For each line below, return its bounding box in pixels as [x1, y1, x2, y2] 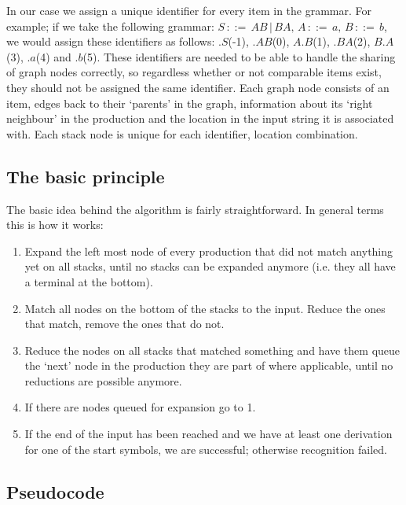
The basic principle [6, 164, 165, 188]
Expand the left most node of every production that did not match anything [24, 242, 393, 259]
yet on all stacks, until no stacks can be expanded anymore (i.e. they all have [24, 258, 396, 275]
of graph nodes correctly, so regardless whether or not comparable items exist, [6, 64, 382, 80]
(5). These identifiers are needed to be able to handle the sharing [82, 48, 396, 65]
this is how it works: [6, 216, 104, 233]
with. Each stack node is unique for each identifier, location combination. [6, 125, 358, 142]
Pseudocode [6, 479, 104, 503]
